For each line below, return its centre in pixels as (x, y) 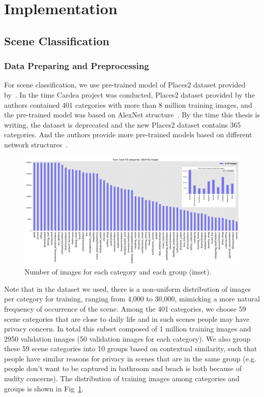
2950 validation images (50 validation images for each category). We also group (127, 338)
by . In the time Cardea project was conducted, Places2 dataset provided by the (129, 94)
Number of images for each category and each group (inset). (118, 272)
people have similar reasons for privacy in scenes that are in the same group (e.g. (130, 358)
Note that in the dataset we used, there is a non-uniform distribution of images (128, 288)
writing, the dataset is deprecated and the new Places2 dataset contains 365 (123, 124)
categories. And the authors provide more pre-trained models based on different (128, 134)
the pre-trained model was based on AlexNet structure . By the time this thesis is (132, 115)
